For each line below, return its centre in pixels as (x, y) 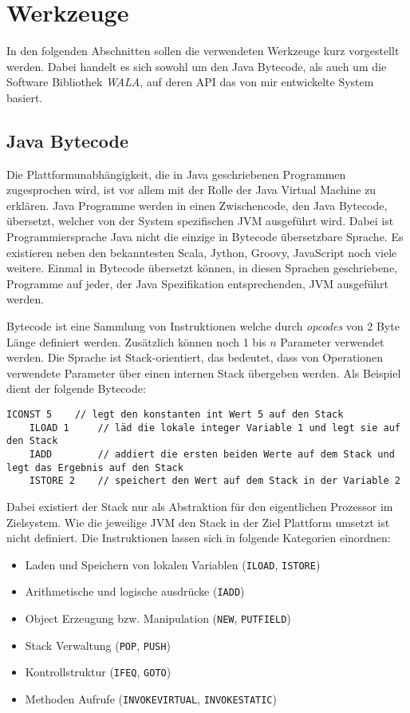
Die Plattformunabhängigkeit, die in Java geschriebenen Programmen (176, 174)
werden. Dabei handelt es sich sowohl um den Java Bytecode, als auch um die (197, 66)
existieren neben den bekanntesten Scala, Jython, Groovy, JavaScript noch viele (202, 252)
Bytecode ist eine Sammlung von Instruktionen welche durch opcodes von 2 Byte (203, 326)
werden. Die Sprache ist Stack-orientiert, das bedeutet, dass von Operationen (195, 357)
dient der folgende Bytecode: (76, 388)
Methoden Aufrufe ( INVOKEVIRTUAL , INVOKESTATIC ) (151, 699)
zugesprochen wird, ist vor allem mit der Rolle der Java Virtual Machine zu (191, 190)
